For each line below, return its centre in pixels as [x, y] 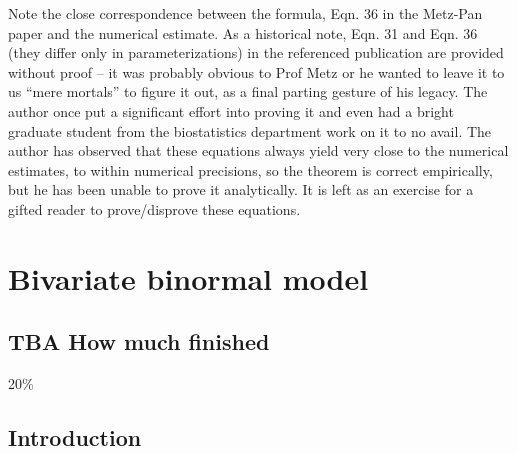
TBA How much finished [139, 341]
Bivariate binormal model [188, 277]
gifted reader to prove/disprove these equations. [154, 208]
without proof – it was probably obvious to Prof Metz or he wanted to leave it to [256, 71]
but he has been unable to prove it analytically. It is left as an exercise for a [241, 189]
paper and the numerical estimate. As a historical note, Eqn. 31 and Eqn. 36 [243, 32]
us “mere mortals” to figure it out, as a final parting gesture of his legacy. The [248, 91]
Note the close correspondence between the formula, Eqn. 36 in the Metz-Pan [245, 13]
